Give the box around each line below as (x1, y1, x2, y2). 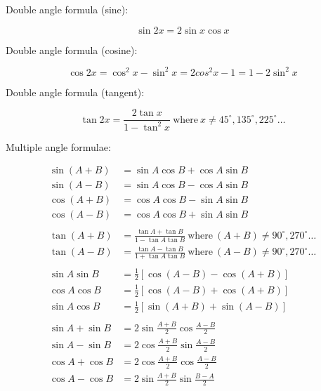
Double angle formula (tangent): (6, 84, 145, 99)
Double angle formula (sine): (6, 2, 129, 16)
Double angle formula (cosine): (6, 42, 138, 57)
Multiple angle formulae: (6, 139, 111, 154)
